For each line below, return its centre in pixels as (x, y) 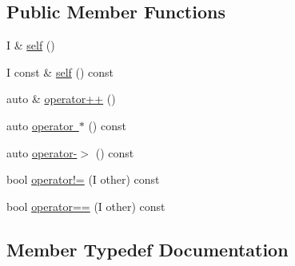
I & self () (31, 45)
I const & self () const (60, 71)
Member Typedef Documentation (147, 249)
